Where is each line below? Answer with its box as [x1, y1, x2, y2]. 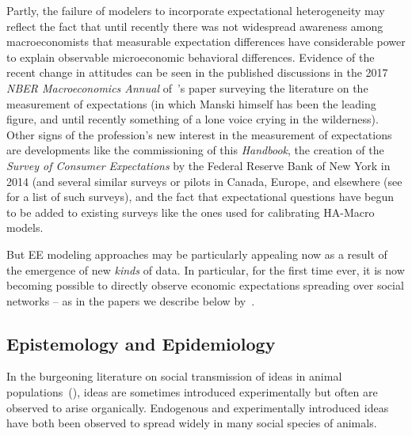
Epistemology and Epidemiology [6, 331, 276, 355]
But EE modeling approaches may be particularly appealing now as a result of [6, 245, 387, 262]
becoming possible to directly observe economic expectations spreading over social [6, 277, 404, 294]
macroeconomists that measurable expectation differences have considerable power [6, 33, 406, 50]
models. [6, 219, 44, 236]
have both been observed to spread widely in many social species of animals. [6, 415, 377, 431]
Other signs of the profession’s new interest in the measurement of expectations [6, 126, 392, 142]
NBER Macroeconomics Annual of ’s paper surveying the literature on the [6, 79, 368, 96]
